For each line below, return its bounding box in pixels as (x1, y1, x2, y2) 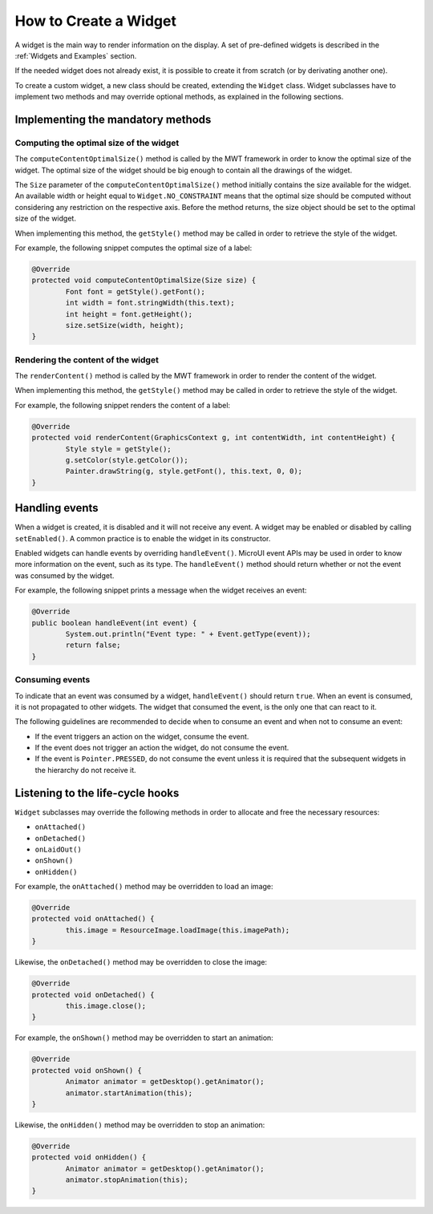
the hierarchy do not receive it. (34, 765, 136, 775)
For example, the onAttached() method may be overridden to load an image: (14, 882, 273, 892)
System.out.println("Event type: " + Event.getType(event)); (65, 629, 311, 638)
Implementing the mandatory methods (14, 112, 212, 126)
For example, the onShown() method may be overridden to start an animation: (14, 1033, 274, 1042)
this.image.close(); (65, 1002, 147, 1010)
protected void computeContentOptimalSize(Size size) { (31, 276, 257, 285)
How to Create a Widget (14, 12, 176, 30)
